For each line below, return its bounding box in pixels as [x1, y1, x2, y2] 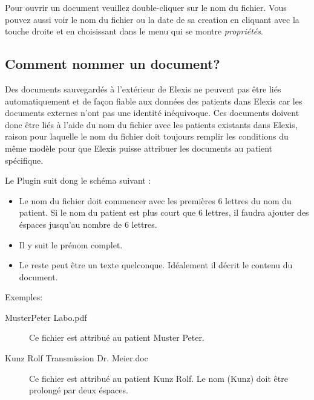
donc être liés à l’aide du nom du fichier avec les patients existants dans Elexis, [5, 118, 298, 131]
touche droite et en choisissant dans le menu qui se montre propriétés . [5, 25, 263, 37]
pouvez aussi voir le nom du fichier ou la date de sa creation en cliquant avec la [5, 13, 299, 25]
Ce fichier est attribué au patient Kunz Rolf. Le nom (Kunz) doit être [29, 372, 288, 384]
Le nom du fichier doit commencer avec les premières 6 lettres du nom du [19, 194, 292, 207]
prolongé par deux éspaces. [29, 384, 128, 396]
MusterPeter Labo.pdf [5, 311, 87, 323]
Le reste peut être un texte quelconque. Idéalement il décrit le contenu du [19, 259, 293, 271]
